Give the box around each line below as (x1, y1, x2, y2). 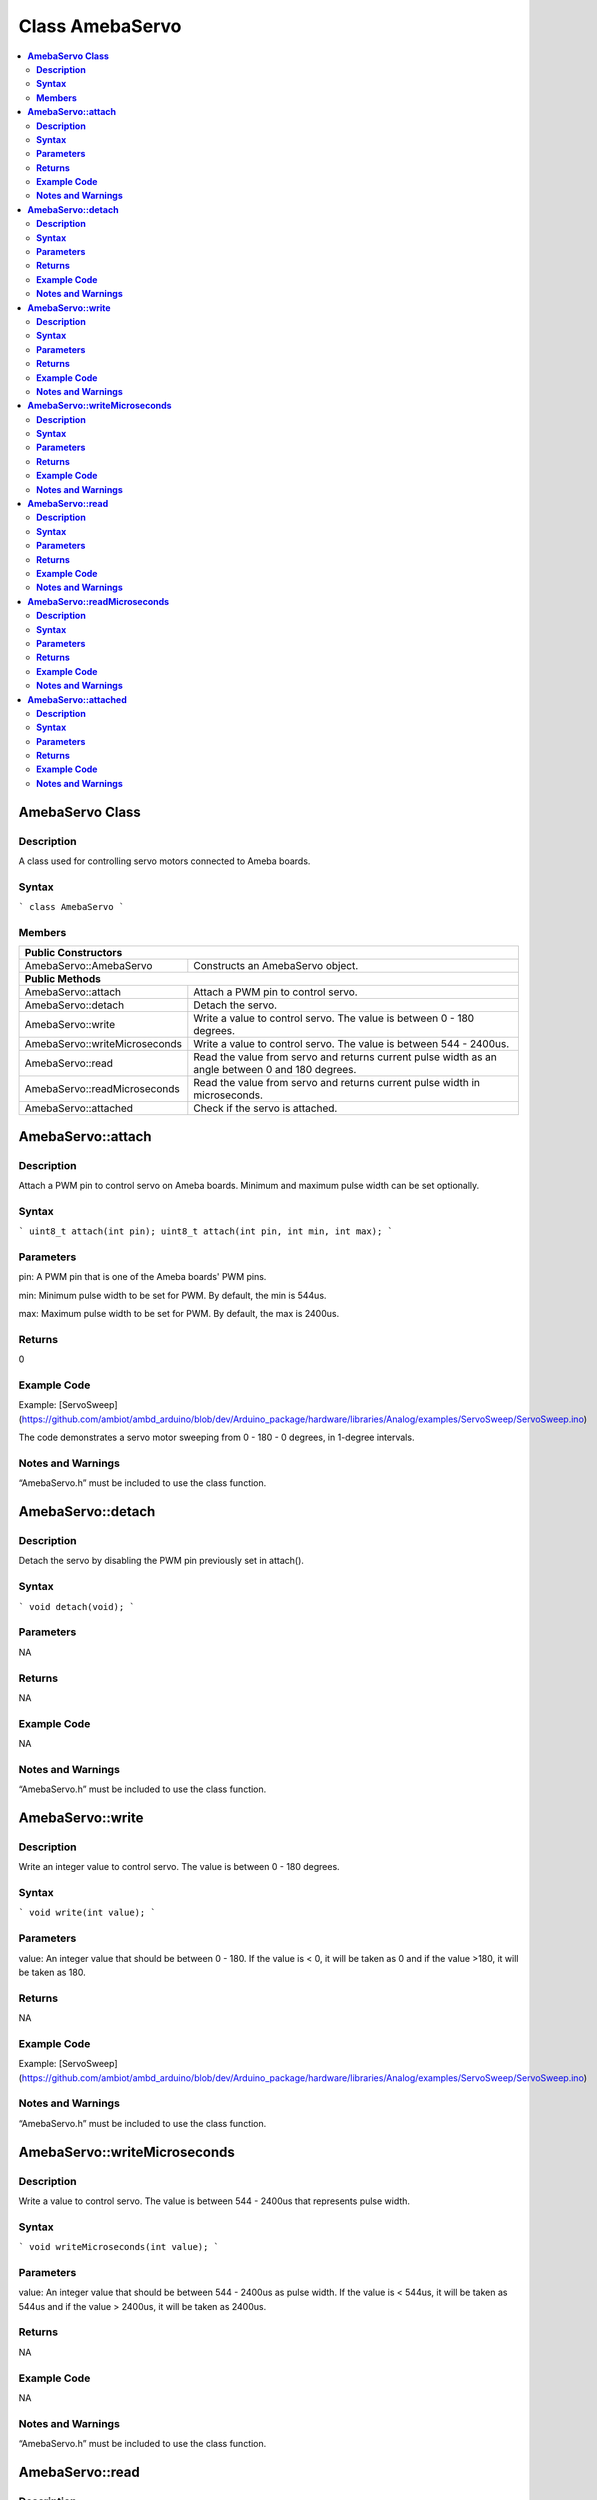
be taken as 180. (18, 1966, 86, 1979)
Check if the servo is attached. (193, 1101, 338, 1115)
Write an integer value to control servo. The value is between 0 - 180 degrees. (18, 1861, 340, 1873)
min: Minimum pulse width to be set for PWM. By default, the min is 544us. (18, 1289, 327, 1301)
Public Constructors (24, 946, 123, 960)
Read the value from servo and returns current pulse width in (193, 1076, 480, 1090)
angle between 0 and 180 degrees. (193, 1063, 357, 1077)
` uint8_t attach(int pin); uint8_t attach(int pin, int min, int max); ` (18, 1226, 394, 1237)
